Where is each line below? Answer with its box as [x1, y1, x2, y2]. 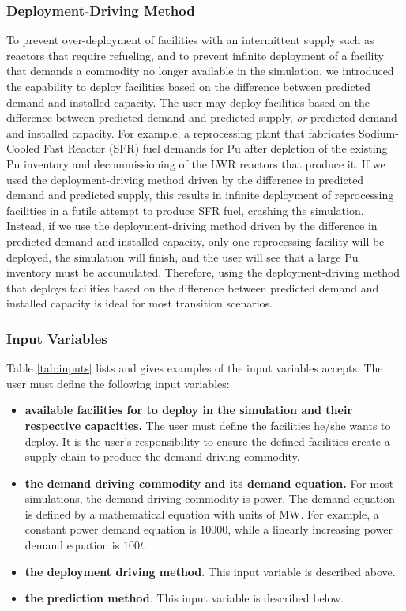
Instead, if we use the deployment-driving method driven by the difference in [6, 217, 378, 234]
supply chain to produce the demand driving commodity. [24, 448, 300, 465]
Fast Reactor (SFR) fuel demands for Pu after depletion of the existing [43, 140, 388, 157]
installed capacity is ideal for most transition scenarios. [6, 295, 273, 311]
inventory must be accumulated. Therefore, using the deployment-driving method [6, 264, 400, 281]
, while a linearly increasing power [227, 521, 393, 537]
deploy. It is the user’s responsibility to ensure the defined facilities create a [24, 432, 390, 449]
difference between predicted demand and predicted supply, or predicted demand [6, 109, 397, 126]
